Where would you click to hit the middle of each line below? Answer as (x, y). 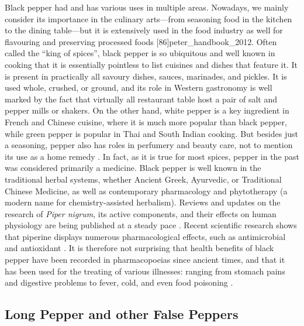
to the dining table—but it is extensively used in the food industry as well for (144, 30)
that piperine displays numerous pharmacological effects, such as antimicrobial (145, 236)
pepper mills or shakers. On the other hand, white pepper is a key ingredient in (147, 110)
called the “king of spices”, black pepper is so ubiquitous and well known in (140, 53)
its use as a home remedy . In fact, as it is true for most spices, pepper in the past (152, 156)
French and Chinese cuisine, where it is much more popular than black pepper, (146, 121)
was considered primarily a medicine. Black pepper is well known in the (133, 168)
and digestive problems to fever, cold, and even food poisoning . (119, 282)
